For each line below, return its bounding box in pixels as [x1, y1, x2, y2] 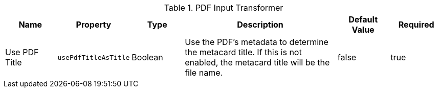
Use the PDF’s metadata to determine [185, 37, 328, 47]
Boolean [132, 52, 163, 62]
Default [348, 14, 378, 25]
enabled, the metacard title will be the [185, 57, 330, 67]
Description [237, 19, 283, 30]
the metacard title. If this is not [185, 47, 302, 57]
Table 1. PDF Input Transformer [164, 3, 283, 13]
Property [76, 19, 112, 30]
